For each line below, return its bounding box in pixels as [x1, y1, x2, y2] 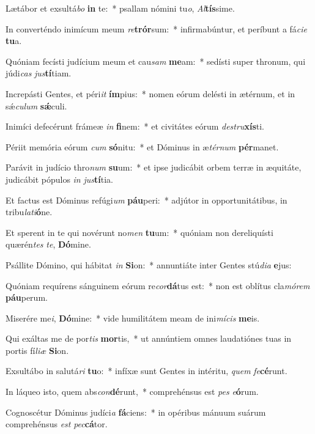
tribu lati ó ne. [6, 205, 53, 218]
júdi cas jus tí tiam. [6, 67, 72, 79]
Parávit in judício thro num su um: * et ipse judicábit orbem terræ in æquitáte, [6, 161, 302, 174]
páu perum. [6, 291, 48, 304]
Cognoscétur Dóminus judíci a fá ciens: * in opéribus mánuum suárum [6, 405, 266, 418]
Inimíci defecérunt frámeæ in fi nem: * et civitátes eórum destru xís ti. [6, 120, 264, 133]
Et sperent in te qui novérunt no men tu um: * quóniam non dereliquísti [6, 226, 273, 238]
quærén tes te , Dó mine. [6, 238, 91, 251]
